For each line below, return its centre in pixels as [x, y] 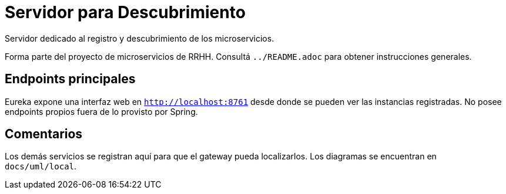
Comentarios [44, 134]
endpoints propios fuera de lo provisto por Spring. [101, 111]
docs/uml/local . [41, 166]
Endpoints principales [70, 79]
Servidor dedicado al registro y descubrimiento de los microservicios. [140, 38]
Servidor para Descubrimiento [125, 12]
